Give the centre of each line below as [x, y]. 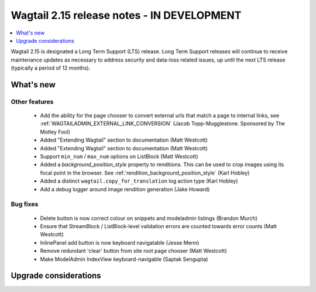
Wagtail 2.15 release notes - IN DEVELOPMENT [126, 15]
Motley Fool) [55, 132]
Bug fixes [25, 204]
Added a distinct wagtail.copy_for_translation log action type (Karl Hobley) [139, 181]
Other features [32, 101]
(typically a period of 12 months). [51, 68]
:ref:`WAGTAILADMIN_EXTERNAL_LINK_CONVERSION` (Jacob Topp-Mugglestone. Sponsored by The [162, 123]
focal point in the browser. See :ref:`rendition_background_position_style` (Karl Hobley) [145, 173]
